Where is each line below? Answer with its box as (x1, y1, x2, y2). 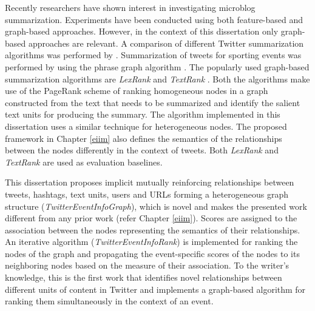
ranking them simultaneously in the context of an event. (5, 295, 214, 307)
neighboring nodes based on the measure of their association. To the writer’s (5, 259, 290, 272)
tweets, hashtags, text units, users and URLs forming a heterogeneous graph (5, 187, 289, 200)
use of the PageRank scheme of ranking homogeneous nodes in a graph (5, 84, 268, 97)
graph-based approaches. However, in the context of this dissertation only (5, 25, 279, 38)
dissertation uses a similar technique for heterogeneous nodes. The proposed (5, 119, 287, 132)
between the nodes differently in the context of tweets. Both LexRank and (5, 144, 279, 156)
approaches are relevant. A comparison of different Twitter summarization (28, 36, 304, 49)
